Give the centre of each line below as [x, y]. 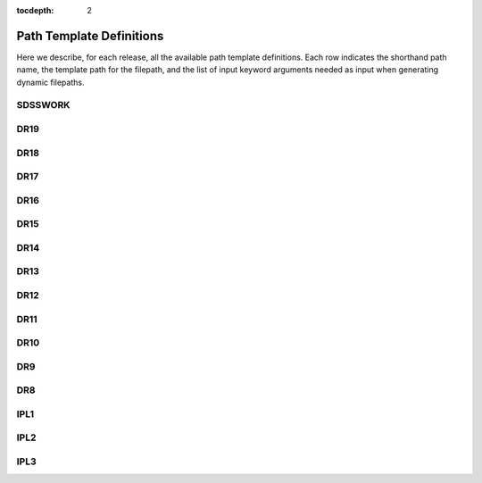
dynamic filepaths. [50, 82]
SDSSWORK [43, 105]
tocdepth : [35, 10]
